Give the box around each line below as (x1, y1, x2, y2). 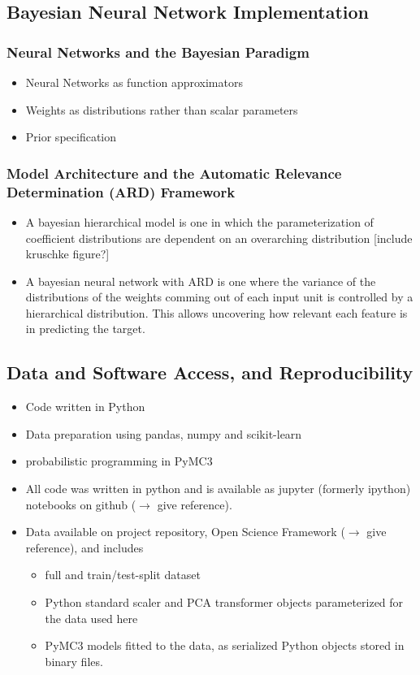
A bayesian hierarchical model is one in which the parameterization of (25, 213, 374, 230)
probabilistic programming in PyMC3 (25, 452, 213, 469)
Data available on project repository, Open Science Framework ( (25, 523, 345, 540)
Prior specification (25, 128, 116, 145)
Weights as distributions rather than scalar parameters (25, 101, 298, 118)
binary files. (45, 652, 103, 669)
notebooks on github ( (25, 495, 136, 513)
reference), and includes (25, 539, 144, 556)
